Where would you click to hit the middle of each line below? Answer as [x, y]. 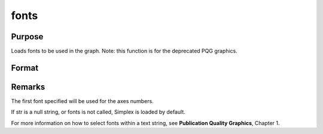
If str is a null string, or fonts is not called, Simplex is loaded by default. [98, 112]
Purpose [27, 37]
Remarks [28, 87]
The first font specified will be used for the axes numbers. [82, 101]
